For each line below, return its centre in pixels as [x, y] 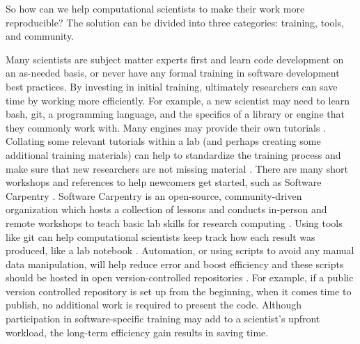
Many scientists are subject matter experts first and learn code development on [175, 59]
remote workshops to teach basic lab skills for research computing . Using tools [174, 222]
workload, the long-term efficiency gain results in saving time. [137, 332]
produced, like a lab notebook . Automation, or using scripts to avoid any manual [180, 250]
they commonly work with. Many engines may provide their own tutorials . [166, 127]
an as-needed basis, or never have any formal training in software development [173, 73]
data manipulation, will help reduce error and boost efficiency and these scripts [175, 264]
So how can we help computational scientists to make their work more [155, 8]
